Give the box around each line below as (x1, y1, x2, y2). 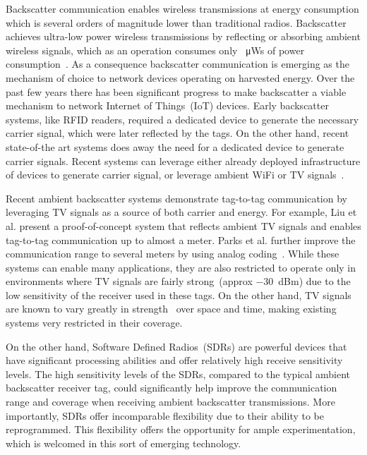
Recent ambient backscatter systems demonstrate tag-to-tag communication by (6, 190, 347, 205)
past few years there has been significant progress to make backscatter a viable (6, 84, 347, 99)
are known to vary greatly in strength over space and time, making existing (6, 301, 337, 316)
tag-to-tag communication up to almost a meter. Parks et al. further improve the (6, 232, 356, 247)
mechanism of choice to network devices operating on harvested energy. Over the (6, 70, 355, 85)
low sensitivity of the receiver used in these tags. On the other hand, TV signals (6, 287, 351, 302)
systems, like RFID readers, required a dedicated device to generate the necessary (6, 111, 359, 126)
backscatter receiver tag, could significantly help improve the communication (6, 380, 337, 395)
